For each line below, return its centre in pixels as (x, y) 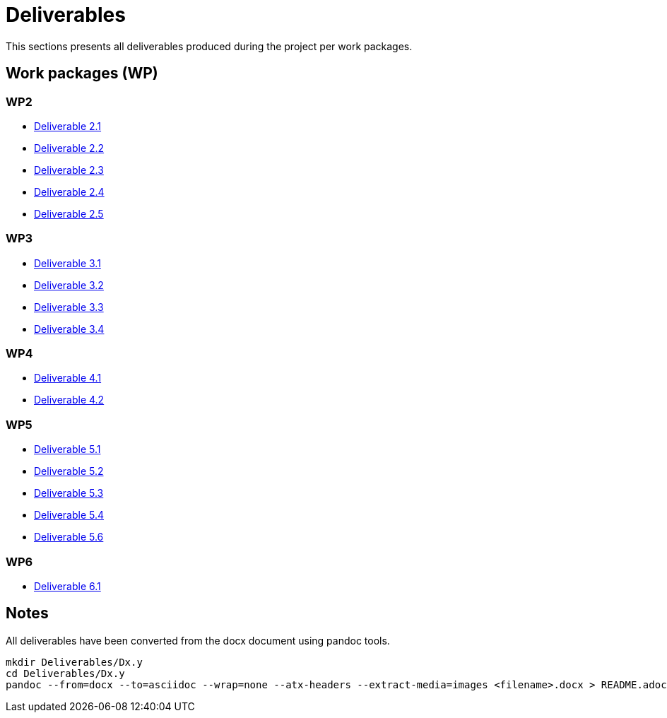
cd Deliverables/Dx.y (65, 673)
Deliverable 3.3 (69, 307)
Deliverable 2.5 (69, 213)
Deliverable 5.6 (69, 537)
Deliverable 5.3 (69, 493)
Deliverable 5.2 (69, 471)
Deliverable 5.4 (69, 515)
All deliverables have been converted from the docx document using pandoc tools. (198, 640)
